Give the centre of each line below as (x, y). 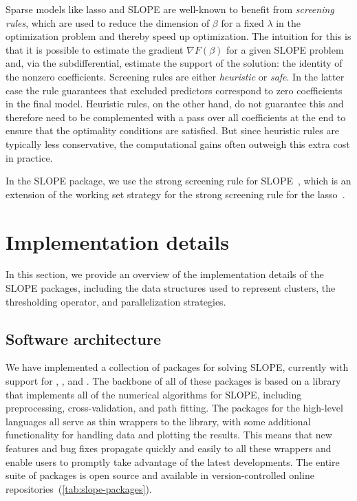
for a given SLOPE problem (285, 49)
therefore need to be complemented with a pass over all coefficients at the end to (176, 117)
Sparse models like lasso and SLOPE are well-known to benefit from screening (170, 9)
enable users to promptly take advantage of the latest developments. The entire (173, 461)
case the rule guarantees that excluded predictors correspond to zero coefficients (174, 90)
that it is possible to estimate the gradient (95, 49)
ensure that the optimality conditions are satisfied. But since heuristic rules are (173, 130)
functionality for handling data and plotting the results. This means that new (169, 435)
